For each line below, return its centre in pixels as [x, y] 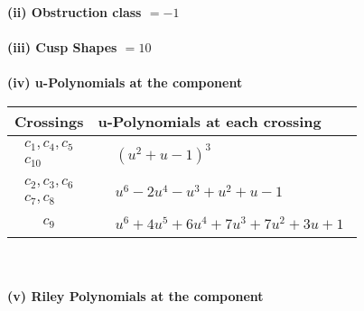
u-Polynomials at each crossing [210, 121]
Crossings [49, 121]
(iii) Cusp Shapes [62, 47]
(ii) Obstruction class [75, 12]
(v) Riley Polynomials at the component [135, 296]
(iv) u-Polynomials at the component [125, 82]
